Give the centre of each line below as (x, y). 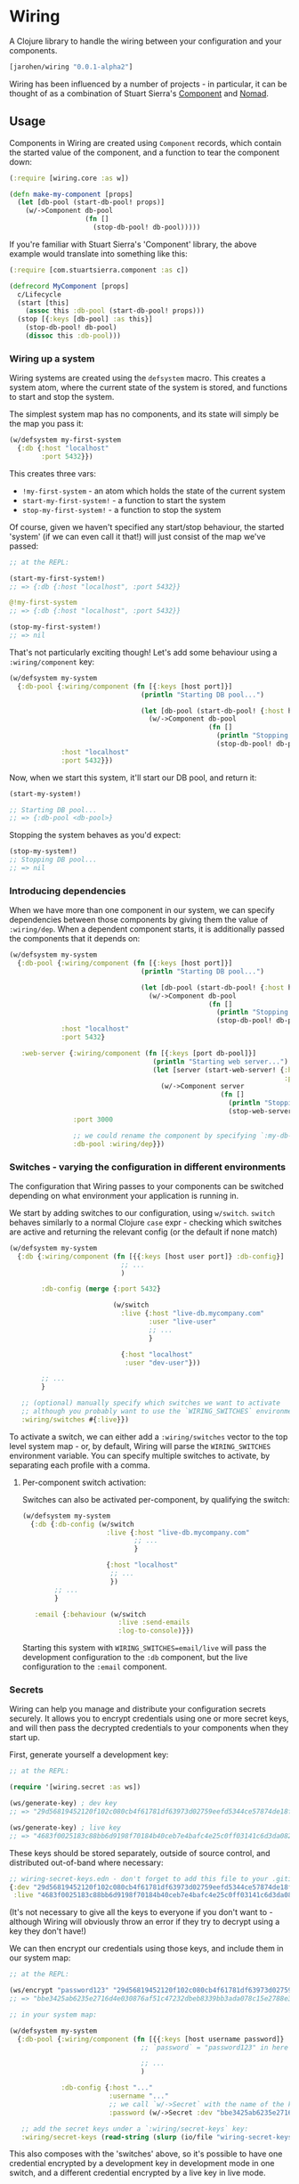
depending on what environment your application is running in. (124, 1195)
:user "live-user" (182, 1322)
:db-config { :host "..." (107, 2088)
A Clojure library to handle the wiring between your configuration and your (145, 41)
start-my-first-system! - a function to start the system (124, 500)
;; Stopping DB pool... (53, 860)
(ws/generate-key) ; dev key (63, 1804)
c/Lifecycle (40, 294)
